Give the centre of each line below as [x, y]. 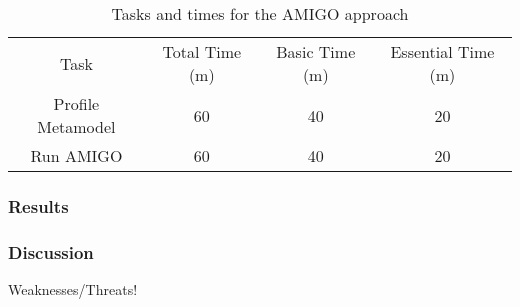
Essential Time [442, 51]
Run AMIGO [76, 155]
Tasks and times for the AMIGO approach [260, 13]
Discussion [51, 251]
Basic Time [316, 51]
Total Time [202, 51]
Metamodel [76, 126]
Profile [76, 103]
